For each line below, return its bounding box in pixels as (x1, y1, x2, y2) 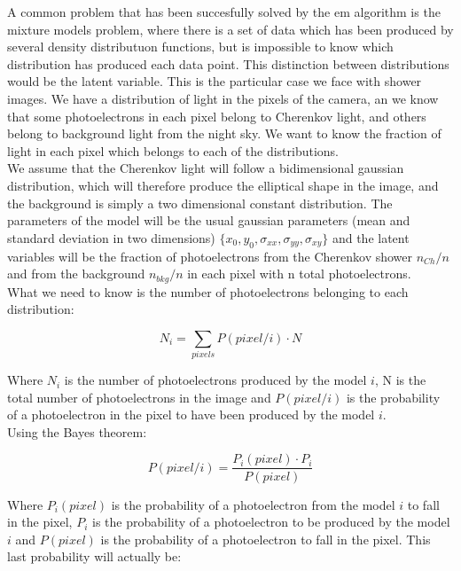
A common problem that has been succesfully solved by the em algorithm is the (7, 3, 441, 20)
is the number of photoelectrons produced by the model (64, 371, 367, 389)
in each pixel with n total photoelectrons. (187, 264, 411, 283)
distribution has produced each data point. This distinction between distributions (7, 54, 449, 73)
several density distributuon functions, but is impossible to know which (7, 37, 394, 56)
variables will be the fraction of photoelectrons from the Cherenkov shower (7, 246, 413, 265)
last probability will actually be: (7, 547, 182, 566)
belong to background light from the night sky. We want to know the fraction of (7, 124, 441, 143)
